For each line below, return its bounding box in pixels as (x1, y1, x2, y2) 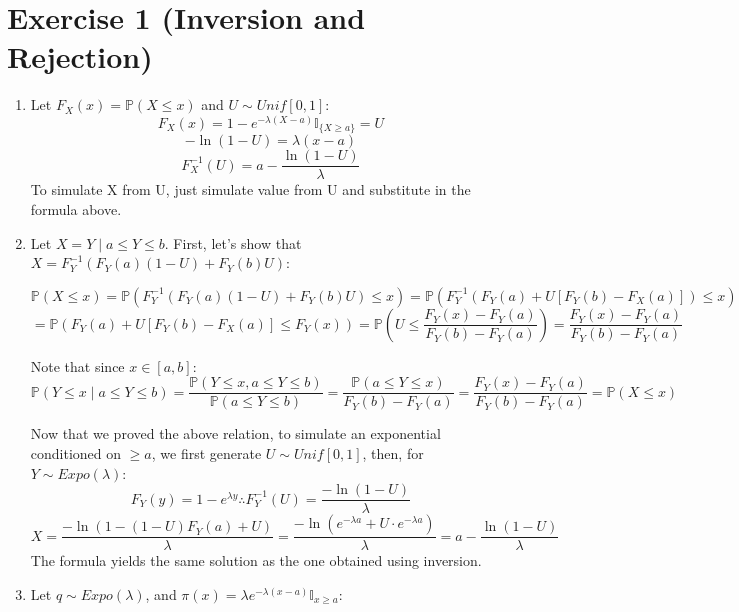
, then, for (362, 443, 424, 464)
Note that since (30, 355, 125, 376)
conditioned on (30, 443, 122, 464)
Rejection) (7, 36, 153, 77)
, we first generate (151, 443, 262, 464)
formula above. (30, 199, 122, 220)
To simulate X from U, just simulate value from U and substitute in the (30, 179, 471, 200)
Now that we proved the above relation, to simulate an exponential (30, 423, 441, 444)
